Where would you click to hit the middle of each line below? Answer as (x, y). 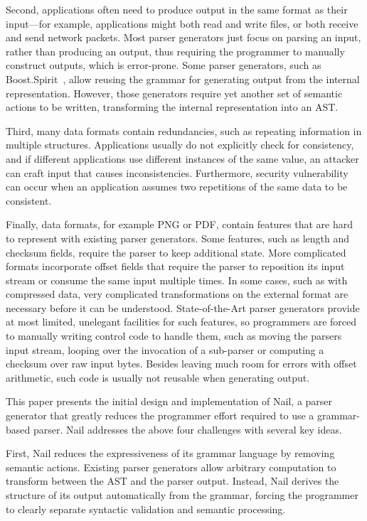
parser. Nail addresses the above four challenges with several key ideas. (187, 429)
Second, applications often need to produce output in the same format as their (177, 9)
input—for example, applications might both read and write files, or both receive (182, 23)
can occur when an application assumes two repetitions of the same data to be (177, 187)
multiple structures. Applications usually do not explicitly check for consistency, (180, 145)
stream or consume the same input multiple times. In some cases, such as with (177, 280)
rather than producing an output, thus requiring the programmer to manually (175, 51)
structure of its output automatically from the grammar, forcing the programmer (182, 495)
